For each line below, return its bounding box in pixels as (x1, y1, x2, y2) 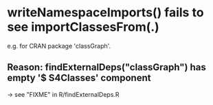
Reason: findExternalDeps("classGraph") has (7, 61, 206, 73)
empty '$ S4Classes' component (7, 72, 151, 84)
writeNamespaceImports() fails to (7, 5, 204, 20)
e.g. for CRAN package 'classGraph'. (7, 42, 111, 50)
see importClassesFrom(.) (7, 19, 159, 35)
